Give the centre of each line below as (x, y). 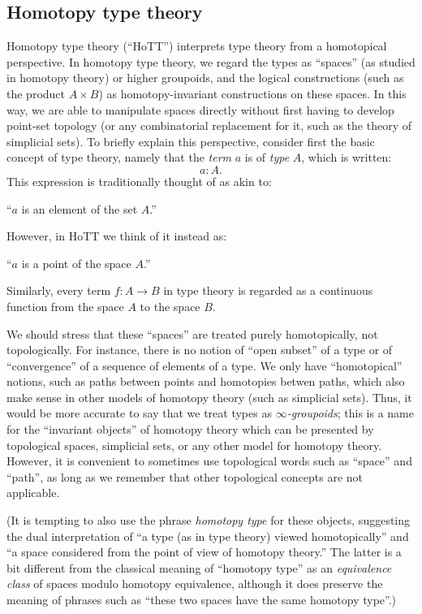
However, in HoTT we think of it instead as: (117, 236)
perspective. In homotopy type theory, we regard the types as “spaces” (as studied (211, 61)
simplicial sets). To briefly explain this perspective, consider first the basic (191, 141)
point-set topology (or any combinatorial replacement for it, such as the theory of (209, 125)
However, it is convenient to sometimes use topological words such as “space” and (209, 461)
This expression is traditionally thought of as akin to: (139, 181)
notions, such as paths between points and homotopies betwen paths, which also (206, 381)
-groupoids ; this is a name (350, 413)
